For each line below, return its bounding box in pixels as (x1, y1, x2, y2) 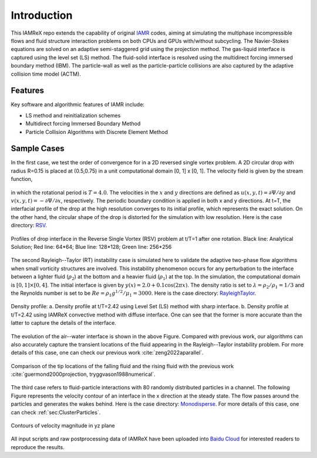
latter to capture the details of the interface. (11, 319, 117, 326)
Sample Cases (11, 144, 65, 154)
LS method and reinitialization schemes (25, 112, 121, 119)
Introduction (11, 9, 73, 22)
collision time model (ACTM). (11, 70, 82, 78)
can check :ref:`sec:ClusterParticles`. (11, 409, 101, 416)
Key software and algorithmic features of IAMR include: (11, 101, 145, 108)
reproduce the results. (11, 443, 65, 450)
